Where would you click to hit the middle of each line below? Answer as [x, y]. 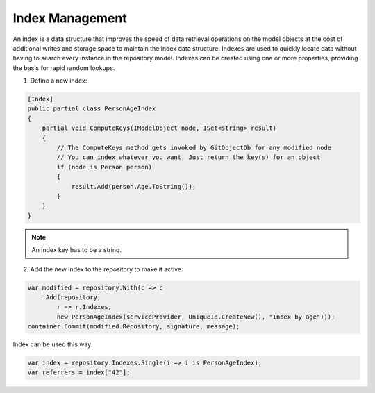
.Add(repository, [72, 297]
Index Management [70, 18]
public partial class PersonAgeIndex [92, 109]
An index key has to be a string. [76, 250]
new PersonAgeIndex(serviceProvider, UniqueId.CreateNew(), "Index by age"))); [196, 317]
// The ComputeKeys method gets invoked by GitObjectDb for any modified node [194, 148]
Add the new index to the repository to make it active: [107, 269]
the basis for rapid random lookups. [64, 68]
